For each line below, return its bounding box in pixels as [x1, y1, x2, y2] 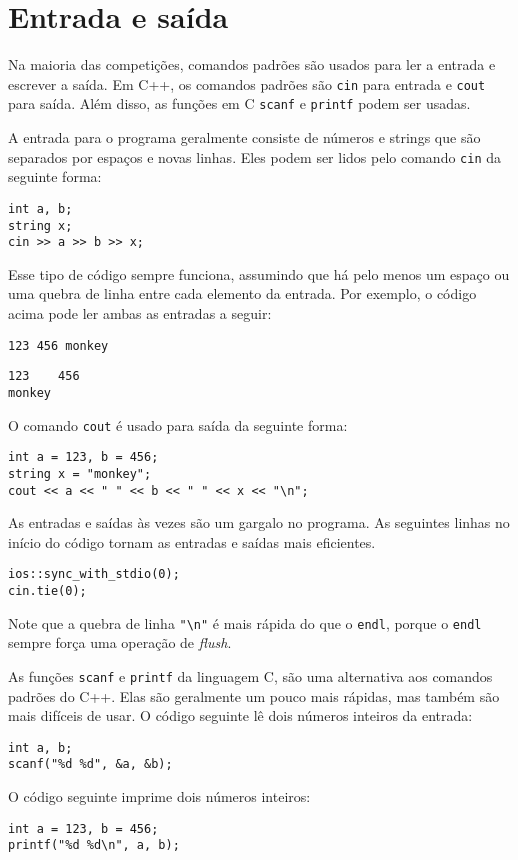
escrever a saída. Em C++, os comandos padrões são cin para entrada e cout [8, 73, 486, 94]
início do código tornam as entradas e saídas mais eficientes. [8, 531, 376, 552]
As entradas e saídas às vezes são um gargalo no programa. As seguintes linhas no [8, 512, 510, 533]
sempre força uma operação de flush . [8, 632, 232, 653]
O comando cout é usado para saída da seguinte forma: [8, 414, 348, 435]
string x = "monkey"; [8, 466, 152, 481]
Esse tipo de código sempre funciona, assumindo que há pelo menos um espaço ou [8, 263, 510, 284]
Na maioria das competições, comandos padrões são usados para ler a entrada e [8, 54, 496, 75]
